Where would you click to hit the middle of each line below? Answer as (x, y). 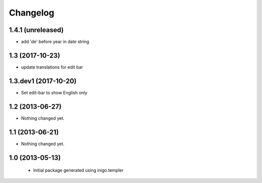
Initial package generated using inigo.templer (78, 170)
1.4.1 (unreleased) (36, 30)
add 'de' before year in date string (55, 42)
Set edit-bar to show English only (54, 92)
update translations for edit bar (52, 67)
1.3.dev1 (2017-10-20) (43, 81)
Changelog (32, 13)
